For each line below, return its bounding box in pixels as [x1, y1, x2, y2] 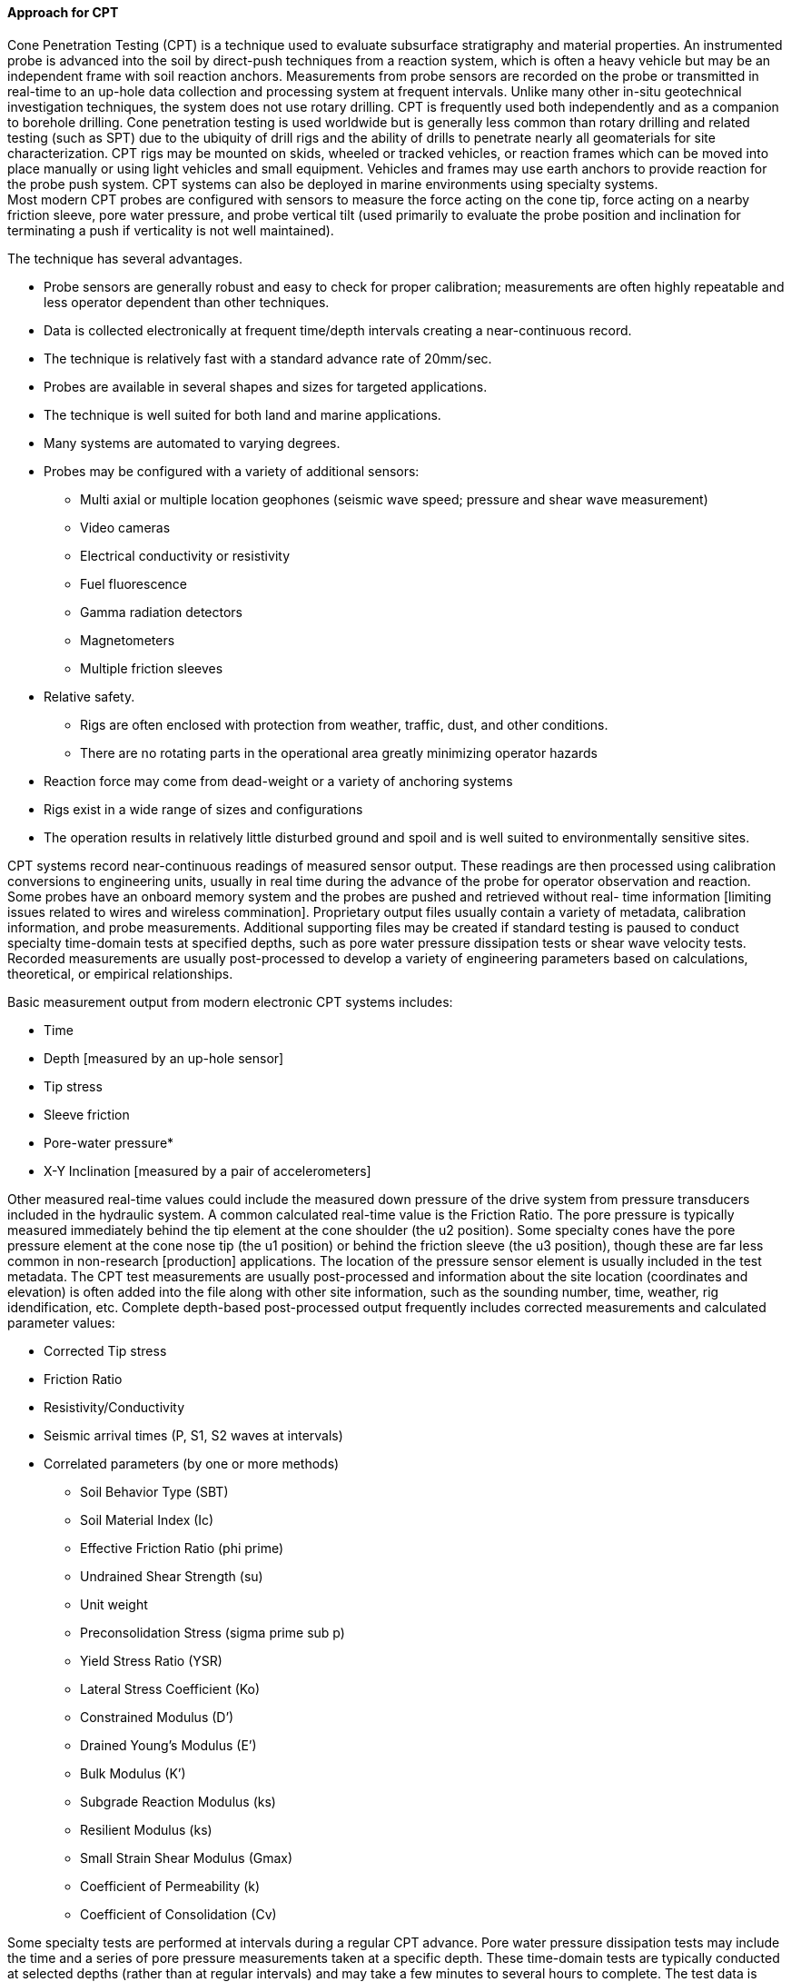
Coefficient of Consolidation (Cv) [80, 1906, 277, 1922]
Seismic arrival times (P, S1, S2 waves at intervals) [44, 1427, 343, 1443]
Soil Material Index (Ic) [80, 1511, 214, 1528]
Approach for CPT [7, 5, 119, 20]
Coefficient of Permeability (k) [80, 1877, 261, 1894]
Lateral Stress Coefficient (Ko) [80, 1680, 261, 1697]
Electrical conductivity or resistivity [80, 547, 290, 563]
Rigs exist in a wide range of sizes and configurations [44, 801, 363, 817]
